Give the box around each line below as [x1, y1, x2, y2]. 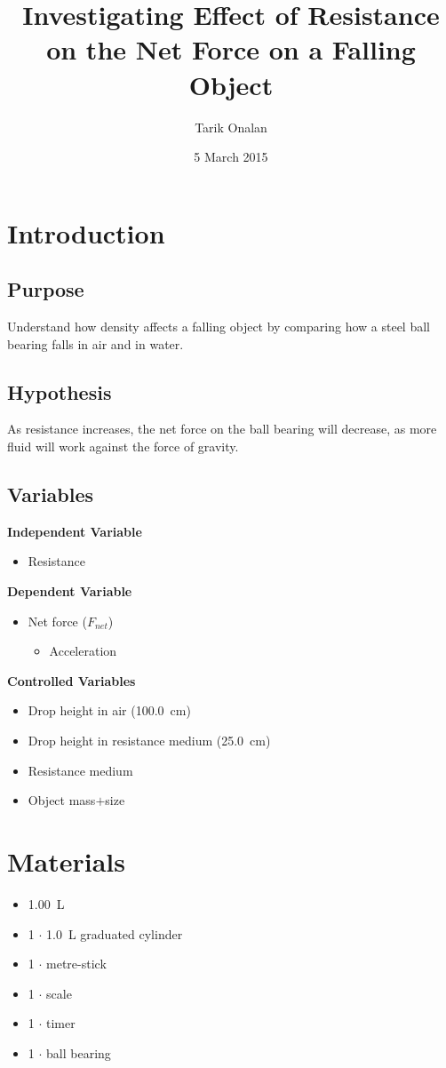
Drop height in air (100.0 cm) [28, 701, 191, 720]
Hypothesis [7, 378, 112, 405]
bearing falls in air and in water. [7, 334, 184, 353]
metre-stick [46, 954, 107, 973]
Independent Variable [7, 522, 142, 540]
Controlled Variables [7, 671, 136, 689]
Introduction [7, 214, 165, 251]
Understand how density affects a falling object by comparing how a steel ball [7, 317, 430, 336]
